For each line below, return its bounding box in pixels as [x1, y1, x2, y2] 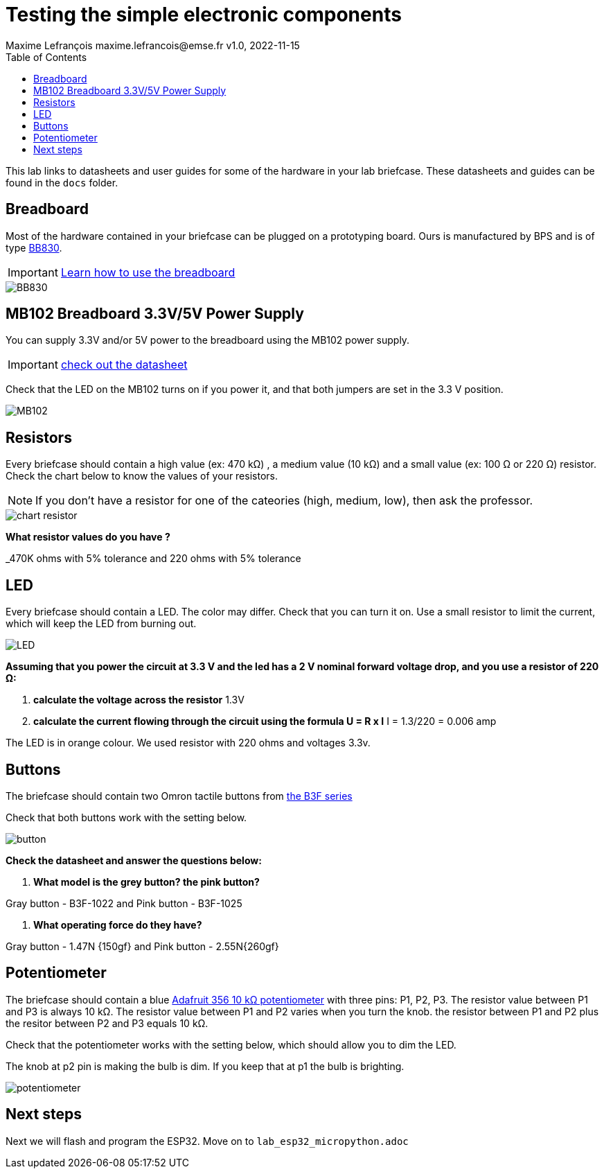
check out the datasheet [60, 358, 188, 372]
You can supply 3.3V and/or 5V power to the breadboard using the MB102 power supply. [6, 334, 410, 347]
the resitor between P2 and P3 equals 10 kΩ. [6, 1017, 208, 1029]
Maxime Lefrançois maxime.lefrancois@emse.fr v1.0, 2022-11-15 [6, 39, 300, 51]
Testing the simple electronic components [6, 3, 402, 26]
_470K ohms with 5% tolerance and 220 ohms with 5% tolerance [6, 552, 301, 565]
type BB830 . [6, 241, 62, 254]
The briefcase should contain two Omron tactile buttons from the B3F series [6, 789, 353, 802]
